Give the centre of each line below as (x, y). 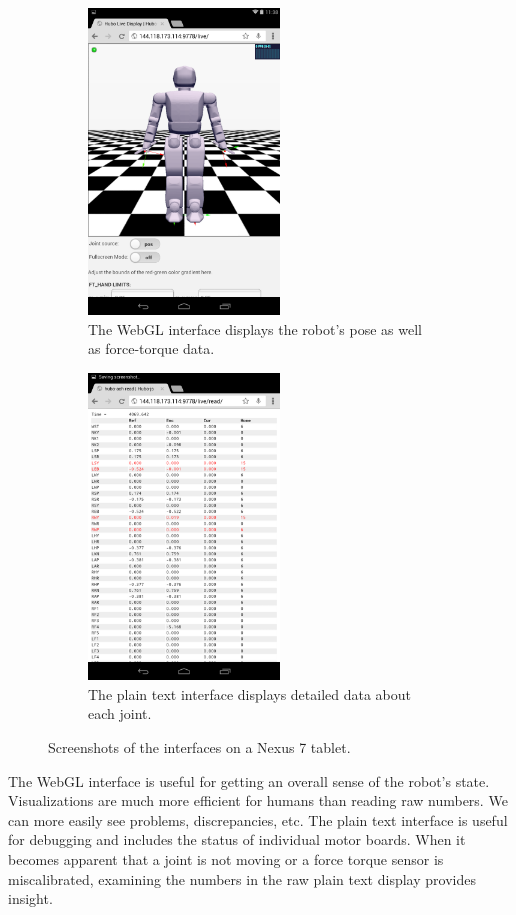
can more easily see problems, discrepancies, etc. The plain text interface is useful (258, 819)
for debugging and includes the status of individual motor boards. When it (237, 839)
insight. (30, 898)
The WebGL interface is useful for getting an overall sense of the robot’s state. (249, 780)
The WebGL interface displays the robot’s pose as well (255, 328)
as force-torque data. (151, 348)
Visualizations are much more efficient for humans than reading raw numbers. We (258, 800)
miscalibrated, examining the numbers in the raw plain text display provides (242, 878)
